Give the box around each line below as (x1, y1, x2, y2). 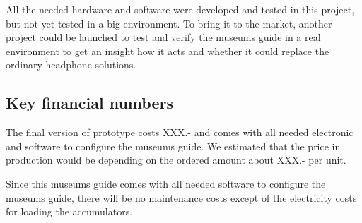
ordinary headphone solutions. (6, 57, 136, 72)
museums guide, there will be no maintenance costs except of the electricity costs (6, 190, 357, 205)
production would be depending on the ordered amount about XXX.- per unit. (6, 152, 346, 167)
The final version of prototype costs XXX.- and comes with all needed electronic (6, 125, 354, 140)
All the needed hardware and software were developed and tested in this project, (6, 2, 355, 16)
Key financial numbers (6, 92, 173, 114)
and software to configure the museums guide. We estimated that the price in (6, 138, 341, 153)
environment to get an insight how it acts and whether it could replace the (6, 43, 329, 58)
